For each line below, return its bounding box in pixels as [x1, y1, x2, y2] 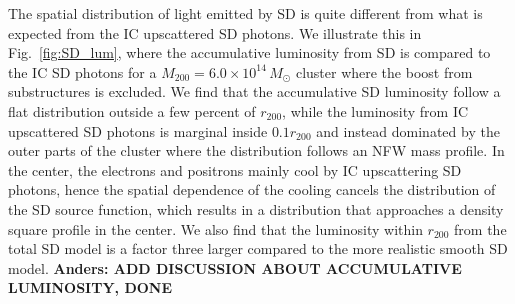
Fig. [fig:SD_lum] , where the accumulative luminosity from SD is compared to [8, 42, 491, 63]
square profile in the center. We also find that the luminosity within [8, 218, 423, 239]
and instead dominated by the [316, 120, 500, 141]
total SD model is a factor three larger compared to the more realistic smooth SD [8, 238, 508, 259]
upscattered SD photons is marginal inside [8, 120, 268, 141]
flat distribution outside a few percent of [8, 100, 256, 121]
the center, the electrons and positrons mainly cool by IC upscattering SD [8, 159, 462, 180]
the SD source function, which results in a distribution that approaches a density [8, 198, 504, 219]
